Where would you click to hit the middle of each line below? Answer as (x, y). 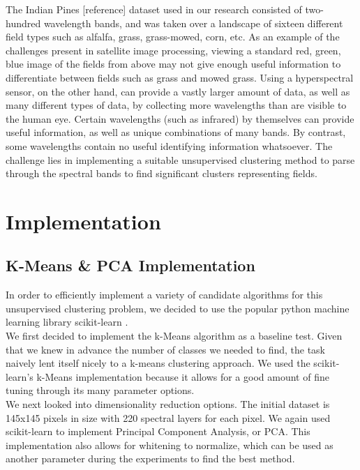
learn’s (20, 376)
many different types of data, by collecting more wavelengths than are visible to (176, 105)
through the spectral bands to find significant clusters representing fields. (162, 173)
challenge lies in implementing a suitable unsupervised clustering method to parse (180, 159)
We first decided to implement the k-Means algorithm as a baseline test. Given (174, 336)
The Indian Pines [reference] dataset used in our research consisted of (154, 9)
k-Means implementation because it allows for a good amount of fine (183, 376)
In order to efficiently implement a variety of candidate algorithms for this (164, 295)
